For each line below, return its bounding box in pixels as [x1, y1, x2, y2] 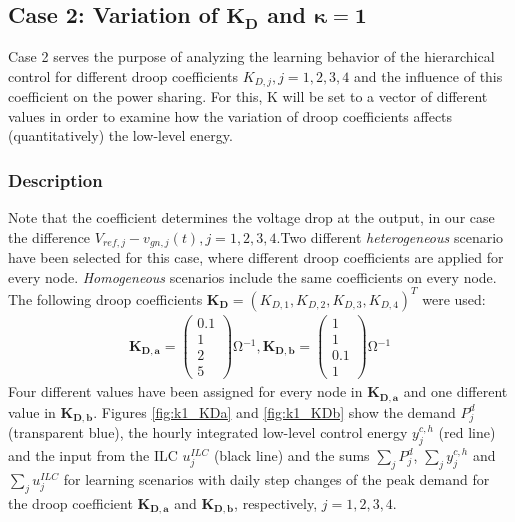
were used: [422, 288, 486, 309]
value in [8, 401, 56, 422]
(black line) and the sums [213, 445, 370, 466]
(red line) [438, 422, 496, 443]
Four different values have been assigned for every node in [8, 381, 363, 402]
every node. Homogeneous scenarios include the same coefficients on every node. [8, 266, 497, 287]
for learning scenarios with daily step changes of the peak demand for [63, 468, 490, 489]
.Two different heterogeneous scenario [276, 226, 504, 247]
